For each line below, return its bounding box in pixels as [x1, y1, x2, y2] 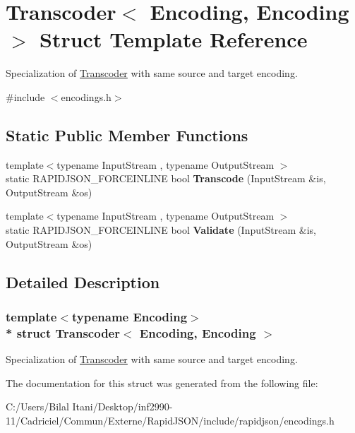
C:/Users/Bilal [6, 399, 69, 414]
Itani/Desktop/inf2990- [72, 399, 173, 414]
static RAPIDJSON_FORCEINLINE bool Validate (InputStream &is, [6, 223, 316, 237]
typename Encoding [71, 307, 188, 325]
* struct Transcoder [6, 324, 120, 341]
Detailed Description [6, 271, 160, 292]
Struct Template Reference [40, 25, 308, 54]
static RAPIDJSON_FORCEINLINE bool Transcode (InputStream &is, [6, 171, 326, 186]
